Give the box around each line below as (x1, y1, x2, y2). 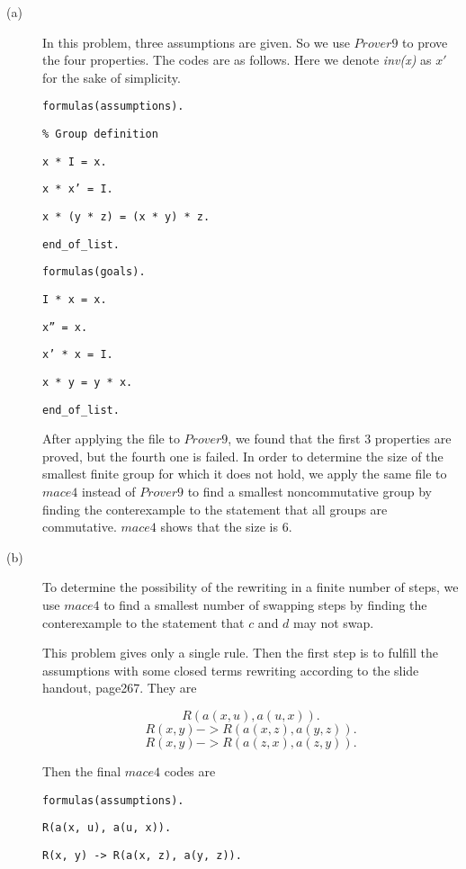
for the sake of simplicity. (42, 67, 181, 86)
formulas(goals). (42, 265, 146, 279)
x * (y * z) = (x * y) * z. (42, 211, 211, 223)
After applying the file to (42, 429, 180, 448)
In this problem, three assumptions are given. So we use (42, 32, 350, 51)
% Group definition (42, 128, 158, 141)
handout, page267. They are (42, 678, 197, 697)
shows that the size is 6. (160, 517, 292, 536)
